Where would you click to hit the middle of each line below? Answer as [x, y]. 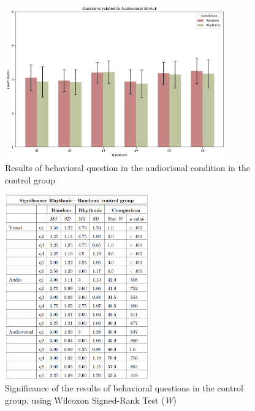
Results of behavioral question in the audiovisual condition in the [128, 168]
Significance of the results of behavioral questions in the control [124, 387]
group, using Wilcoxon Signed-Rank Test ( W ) [91, 400]
